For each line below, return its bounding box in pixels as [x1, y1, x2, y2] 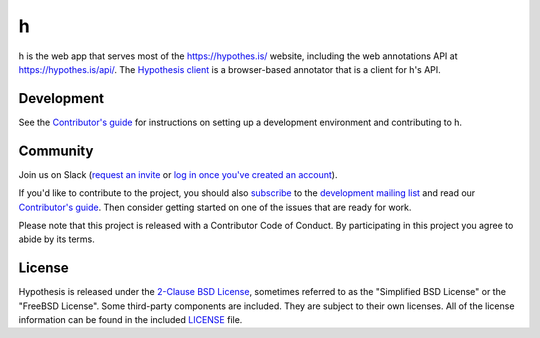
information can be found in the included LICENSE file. [18, 314, 243, 325]
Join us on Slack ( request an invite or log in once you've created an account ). [18, 168, 338, 180]
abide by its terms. [18, 233, 95, 245]
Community [18, 142, 94, 159]
